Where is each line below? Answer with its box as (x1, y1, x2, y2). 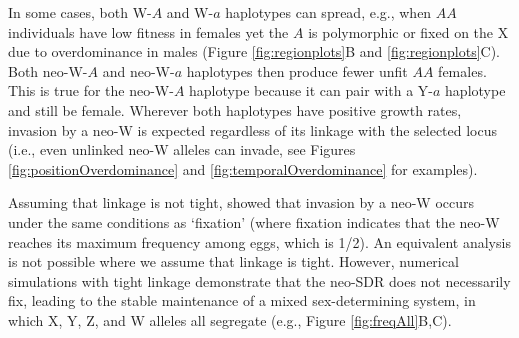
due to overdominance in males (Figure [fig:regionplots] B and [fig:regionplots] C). (8, 41, 501, 62)
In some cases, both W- (8, 2, 152, 22)
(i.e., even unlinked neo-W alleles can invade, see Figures (8, 139, 356, 160)
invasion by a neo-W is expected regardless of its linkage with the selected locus (8, 119, 498, 140)
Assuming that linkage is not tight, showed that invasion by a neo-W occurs (8, 192, 474, 213)
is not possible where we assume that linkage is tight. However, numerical (8, 251, 459, 272)
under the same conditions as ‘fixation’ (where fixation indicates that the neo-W (8, 211, 500, 232)
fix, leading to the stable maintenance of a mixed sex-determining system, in (8, 290, 476, 311)
